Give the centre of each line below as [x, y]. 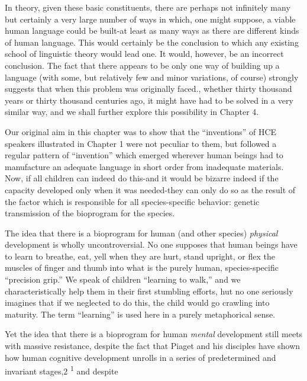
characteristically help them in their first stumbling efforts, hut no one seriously [149, 291]
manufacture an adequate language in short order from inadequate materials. [144, 166]
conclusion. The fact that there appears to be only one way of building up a [142, 65]
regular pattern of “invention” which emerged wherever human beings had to [144, 155]
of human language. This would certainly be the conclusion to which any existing [152, 42]
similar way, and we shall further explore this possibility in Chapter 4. [132, 112]
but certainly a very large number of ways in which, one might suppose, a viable [150, 19]
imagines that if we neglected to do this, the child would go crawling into [137, 302]
